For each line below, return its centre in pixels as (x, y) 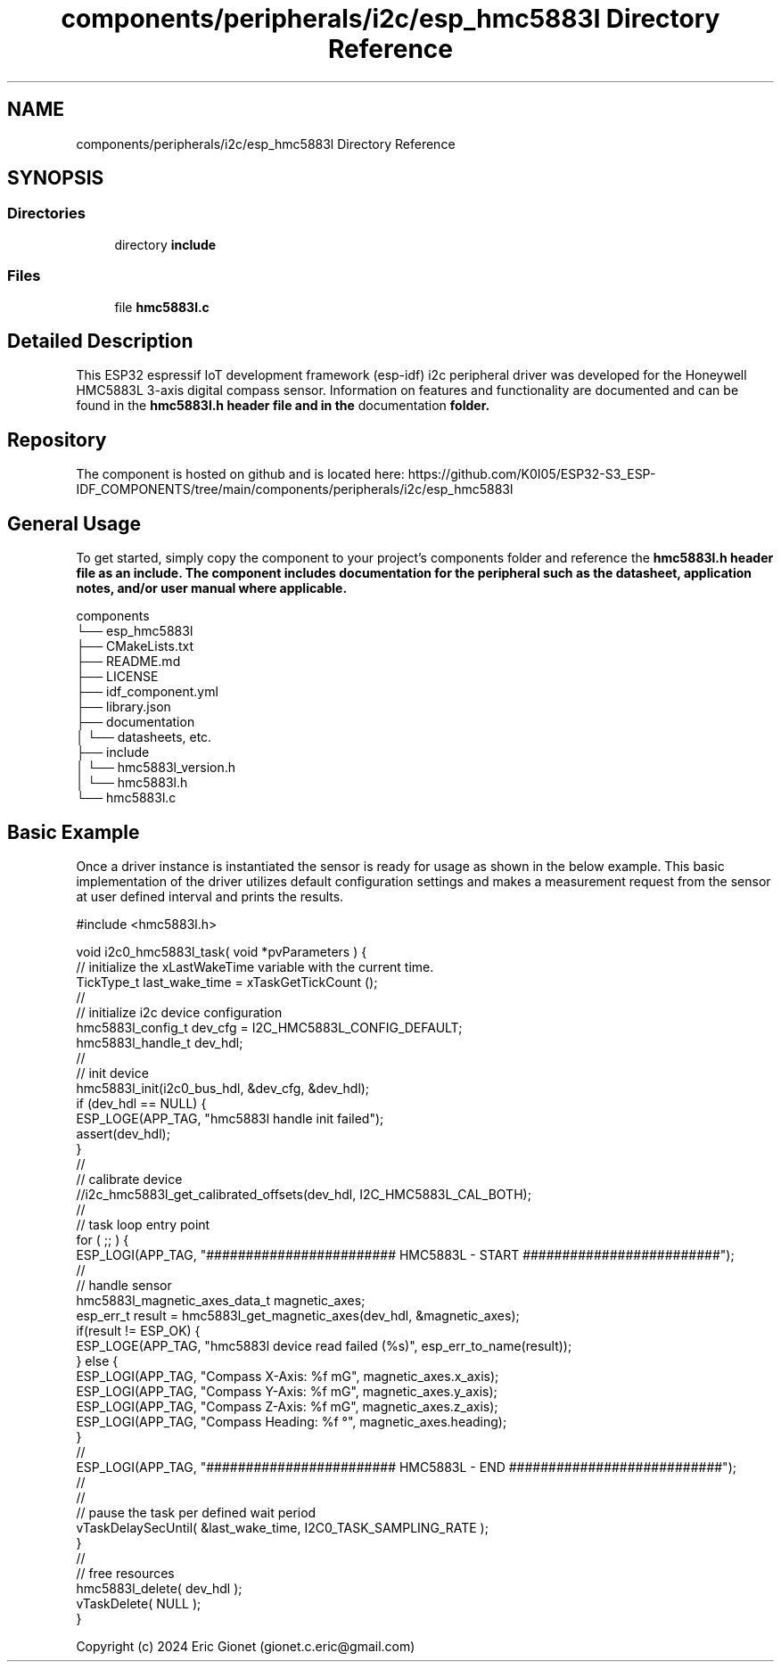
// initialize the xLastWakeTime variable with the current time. (255, 966)
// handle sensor (124, 1285)
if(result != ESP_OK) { (138, 1330)
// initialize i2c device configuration (179, 1012)
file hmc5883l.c (162, 307)
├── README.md (128, 662)
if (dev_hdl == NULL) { (141, 1103)
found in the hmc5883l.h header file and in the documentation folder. (283, 406)
